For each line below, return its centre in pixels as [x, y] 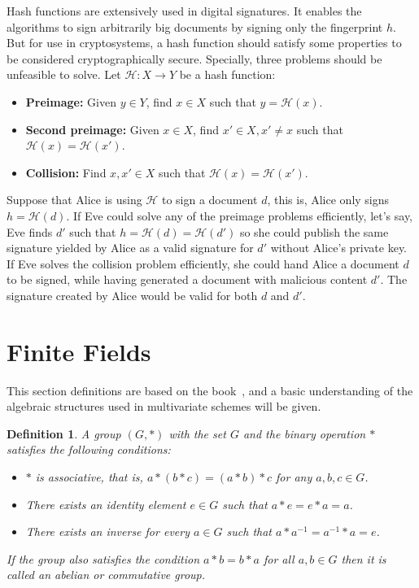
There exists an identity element [106, 504]
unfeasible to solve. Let [64, 74]
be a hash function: [227, 74]
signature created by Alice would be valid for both [132, 295]
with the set [197, 433]
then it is [364, 558]
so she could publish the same [314, 231]
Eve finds [30, 231]
